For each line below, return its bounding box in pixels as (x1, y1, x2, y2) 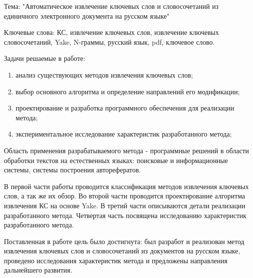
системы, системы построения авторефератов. (4, 165, 141, 175)
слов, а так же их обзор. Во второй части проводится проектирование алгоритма (4, 191, 245, 201)
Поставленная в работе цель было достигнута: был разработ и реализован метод (4, 236, 245, 246)
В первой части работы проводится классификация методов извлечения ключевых (4, 181, 249, 191)
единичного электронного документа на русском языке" (4, 10, 169, 21)
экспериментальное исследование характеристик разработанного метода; (15, 129, 232, 139)
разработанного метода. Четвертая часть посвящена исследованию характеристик (4, 210, 247, 220)
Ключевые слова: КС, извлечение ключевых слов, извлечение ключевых (4, 27, 219, 37)
